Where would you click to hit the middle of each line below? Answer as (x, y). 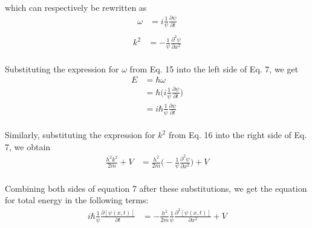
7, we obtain (28, 146)
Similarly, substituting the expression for (80, 135)
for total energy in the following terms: (77, 200)
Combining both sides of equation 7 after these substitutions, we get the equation (156, 188)
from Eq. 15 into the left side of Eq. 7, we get (214, 68)
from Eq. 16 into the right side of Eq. (238, 135)
